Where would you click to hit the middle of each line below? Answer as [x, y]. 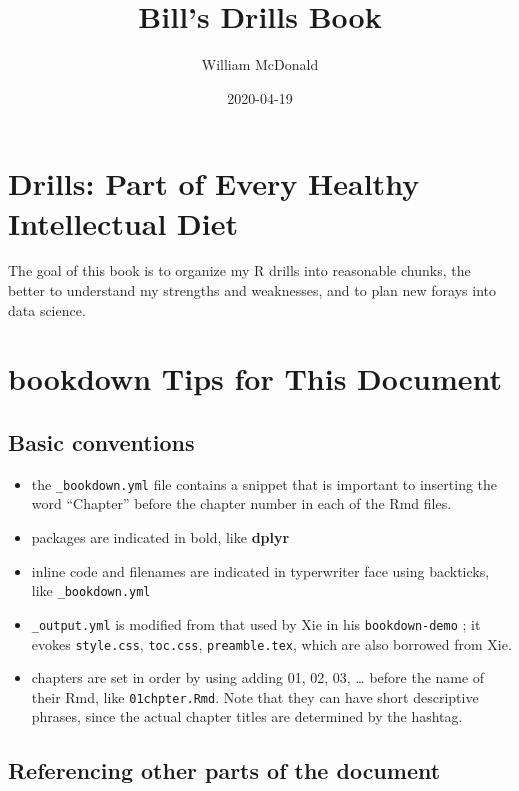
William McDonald [260, 64]
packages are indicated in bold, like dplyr [160, 537]
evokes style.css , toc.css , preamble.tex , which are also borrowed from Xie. [271, 643]
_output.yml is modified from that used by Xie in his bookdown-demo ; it [256, 623]
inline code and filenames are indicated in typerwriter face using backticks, [260, 570]
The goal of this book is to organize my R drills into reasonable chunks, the [239, 270]
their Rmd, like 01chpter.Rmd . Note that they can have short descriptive [255, 696]
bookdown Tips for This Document [255, 378]
